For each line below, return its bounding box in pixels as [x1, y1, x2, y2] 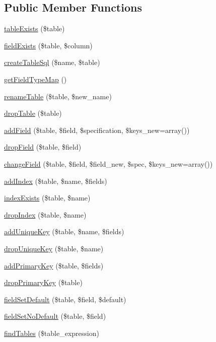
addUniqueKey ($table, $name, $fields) [4, 226, 124, 237]
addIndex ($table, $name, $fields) [4, 175, 107, 186]
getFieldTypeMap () [4, 74, 67, 84]
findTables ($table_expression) [4, 327, 99, 338]
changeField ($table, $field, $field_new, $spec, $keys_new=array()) [4, 158, 213, 169]
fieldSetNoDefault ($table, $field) [4, 311, 106, 321]
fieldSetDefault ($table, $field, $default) [4, 294, 126, 304]
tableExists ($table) [4, 23, 65, 34]
